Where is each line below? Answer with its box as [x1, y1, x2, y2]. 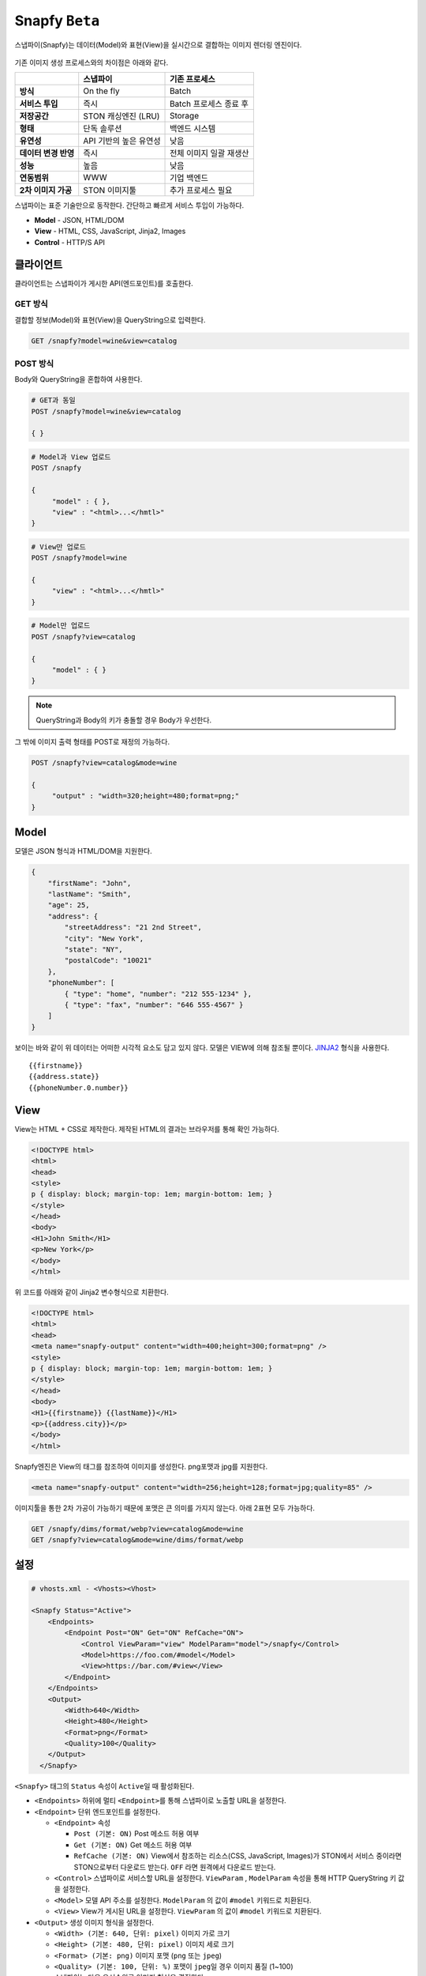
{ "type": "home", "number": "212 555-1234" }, [64, 989, 252, 998]
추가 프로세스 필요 [170, 185, 233, 196]
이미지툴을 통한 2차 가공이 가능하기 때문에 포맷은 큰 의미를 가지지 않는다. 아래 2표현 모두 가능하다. [14, 1503, 316, 1513]
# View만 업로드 [31, 542, 87, 551]
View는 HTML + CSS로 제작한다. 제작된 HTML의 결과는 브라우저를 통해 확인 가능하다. [14, 1124, 280, 1133]
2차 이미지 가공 [19, 185, 73, 196]
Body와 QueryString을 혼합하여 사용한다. [14, 375, 143, 384]
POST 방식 [14, 358, 54, 369]
